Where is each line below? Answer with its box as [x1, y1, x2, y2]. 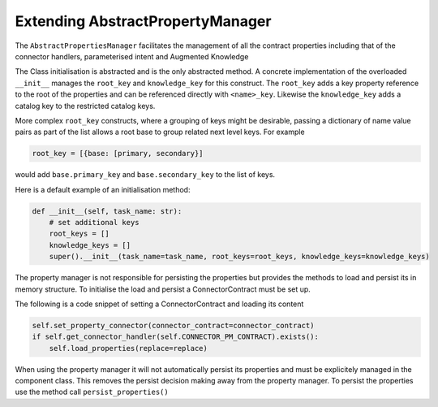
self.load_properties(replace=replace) [49, 344, 208, 353]
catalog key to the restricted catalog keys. [15, 101, 156, 110]
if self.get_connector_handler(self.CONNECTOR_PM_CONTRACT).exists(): [32, 332, 320, 341]
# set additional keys [49, 218, 140, 227]
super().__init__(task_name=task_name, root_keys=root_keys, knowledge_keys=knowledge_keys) [49, 252, 430, 262]
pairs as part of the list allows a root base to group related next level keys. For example [15, 127, 305, 137]
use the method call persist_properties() [15, 387, 170, 397]
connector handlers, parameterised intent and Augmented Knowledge [15, 51, 249, 61]
